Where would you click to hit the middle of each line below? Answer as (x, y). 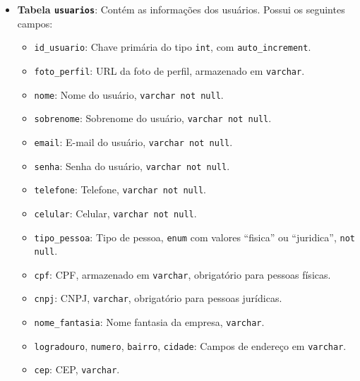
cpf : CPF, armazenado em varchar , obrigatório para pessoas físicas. (182, 274)
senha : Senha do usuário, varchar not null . (132, 165)
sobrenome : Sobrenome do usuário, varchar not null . (153, 118)
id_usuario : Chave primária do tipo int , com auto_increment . (173, 47)
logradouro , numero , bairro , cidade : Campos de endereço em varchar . (190, 345)
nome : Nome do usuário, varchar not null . (129, 94)
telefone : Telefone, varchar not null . (120, 189)
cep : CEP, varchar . (77, 369)
